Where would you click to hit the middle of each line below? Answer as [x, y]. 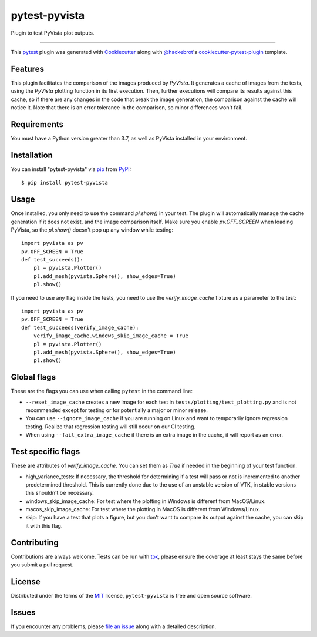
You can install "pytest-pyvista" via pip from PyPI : [71, 169]
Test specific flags [45, 452]
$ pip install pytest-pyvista [65, 183]
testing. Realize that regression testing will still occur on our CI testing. [111, 427]
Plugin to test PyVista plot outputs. [53, 33]
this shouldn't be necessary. [60, 493]
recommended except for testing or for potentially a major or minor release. [117, 410]
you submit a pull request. [42, 565]
